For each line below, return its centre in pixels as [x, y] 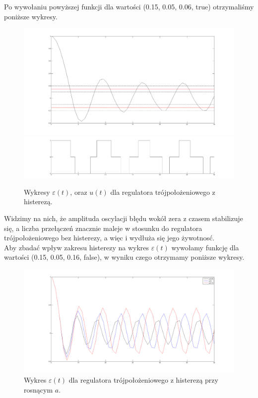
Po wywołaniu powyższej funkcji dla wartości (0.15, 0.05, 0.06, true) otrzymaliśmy [129, 6]
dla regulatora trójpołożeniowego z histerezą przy [143, 380]
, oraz [79, 192]
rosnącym [38, 389]
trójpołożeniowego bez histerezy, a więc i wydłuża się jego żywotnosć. [109, 238]
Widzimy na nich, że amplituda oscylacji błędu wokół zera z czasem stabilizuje [124, 218]
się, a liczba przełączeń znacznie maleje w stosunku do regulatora [103, 228]
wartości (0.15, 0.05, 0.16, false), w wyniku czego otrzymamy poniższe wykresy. [124, 257]
